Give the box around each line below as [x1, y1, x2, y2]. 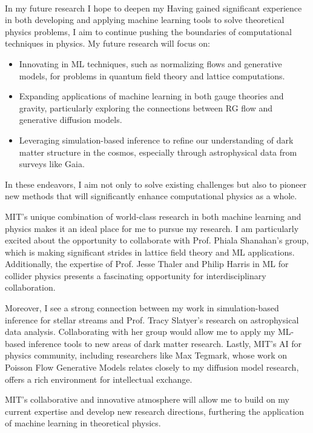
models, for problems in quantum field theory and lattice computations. [19, 69, 285, 82]
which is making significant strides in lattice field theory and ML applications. [5, 245, 295, 258]
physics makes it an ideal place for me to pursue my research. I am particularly [5, 222, 299, 234]
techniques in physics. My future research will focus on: [5, 37, 210, 50]
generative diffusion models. [19, 113, 122, 126]
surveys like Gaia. [19, 157, 85, 170]
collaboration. [5, 281, 56, 294]
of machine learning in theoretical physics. [5, 417, 161, 429]
